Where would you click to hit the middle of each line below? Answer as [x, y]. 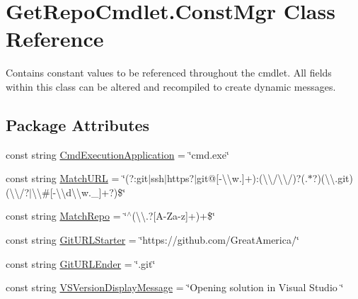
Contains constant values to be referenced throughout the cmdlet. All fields [169, 73]
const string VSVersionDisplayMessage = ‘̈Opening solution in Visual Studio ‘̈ [175, 287]
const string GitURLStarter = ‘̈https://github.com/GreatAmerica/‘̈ [152, 240]
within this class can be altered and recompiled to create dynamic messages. [171, 86]
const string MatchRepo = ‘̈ [67, 216]
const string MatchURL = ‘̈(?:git [77, 178]
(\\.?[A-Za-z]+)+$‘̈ [173, 216]
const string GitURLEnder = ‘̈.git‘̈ [81, 263]
